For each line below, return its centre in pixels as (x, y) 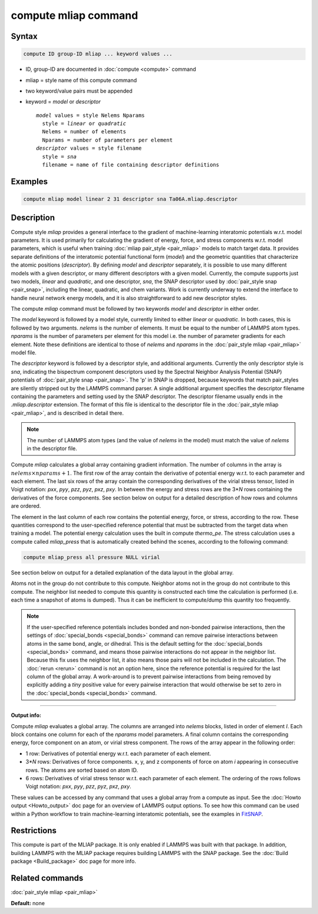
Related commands (47, 878)
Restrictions (34, 831)
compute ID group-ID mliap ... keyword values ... (98, 54)
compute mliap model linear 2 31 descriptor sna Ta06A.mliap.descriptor (130, 199)
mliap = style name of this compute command (81, 80)
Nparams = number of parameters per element (107, 140)
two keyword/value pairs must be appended (79, 91)
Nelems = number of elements (84, 132)
